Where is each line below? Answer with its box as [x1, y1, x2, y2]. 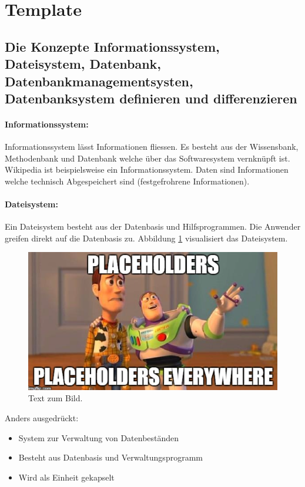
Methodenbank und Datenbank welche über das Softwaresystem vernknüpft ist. [5, 152, 290, 164]
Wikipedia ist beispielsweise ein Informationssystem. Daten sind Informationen [5, 163, 289, 176]
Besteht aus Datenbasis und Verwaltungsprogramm [18, 451, 203, 464]
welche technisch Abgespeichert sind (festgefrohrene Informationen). [5, 174, 250, 187]
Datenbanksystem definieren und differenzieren [5, 89, 297, 107]
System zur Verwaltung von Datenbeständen [18, 431, 179, 444]
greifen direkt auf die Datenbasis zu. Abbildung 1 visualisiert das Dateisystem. [5, 231, 288, 244]
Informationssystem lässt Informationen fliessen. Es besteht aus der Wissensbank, [5, 140, 299, 153]
